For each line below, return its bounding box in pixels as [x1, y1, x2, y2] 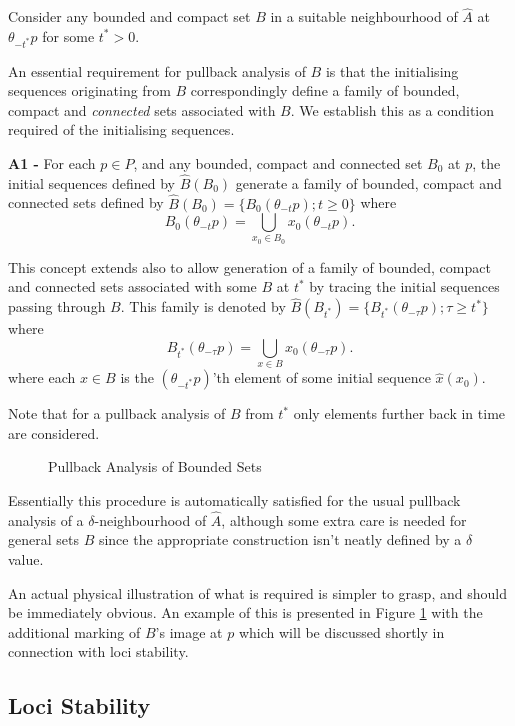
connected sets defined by [8, 192, 164, 213]
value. [8, 549, 44, 569]
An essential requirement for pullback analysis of [8, 60, 306, 81]
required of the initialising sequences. [8, 119, 235, 140]
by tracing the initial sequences [309, 276, 500, 297]
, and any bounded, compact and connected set [133, 152, 423, 173]
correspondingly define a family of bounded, [190, 80, 460, 101]
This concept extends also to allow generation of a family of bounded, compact [8, 256, 491, 277]
